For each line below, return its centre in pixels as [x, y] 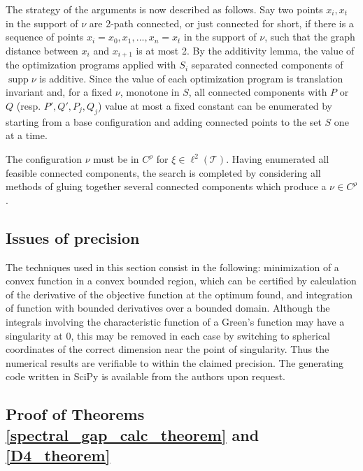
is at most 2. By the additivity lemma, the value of [245, 50]
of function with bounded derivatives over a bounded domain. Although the [168, 308]
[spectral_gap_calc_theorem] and [133, 434]
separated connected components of [267, 65]
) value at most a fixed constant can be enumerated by [215, 106]
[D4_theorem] [58, 455]
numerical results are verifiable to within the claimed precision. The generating [175, 362]
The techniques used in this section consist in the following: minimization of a [172, 267]
